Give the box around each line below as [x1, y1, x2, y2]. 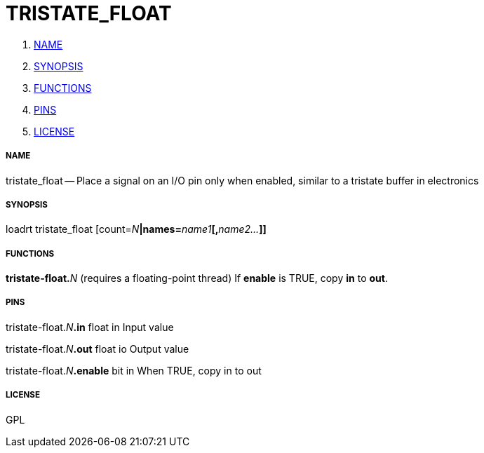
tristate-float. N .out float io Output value [6, 342, 189, 355]
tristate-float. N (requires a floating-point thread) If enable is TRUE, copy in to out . [6, 272, 388, 285]
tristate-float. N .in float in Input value [6, 320, 174, 333]
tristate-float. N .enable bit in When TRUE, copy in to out [6, 364, 262, 377]
